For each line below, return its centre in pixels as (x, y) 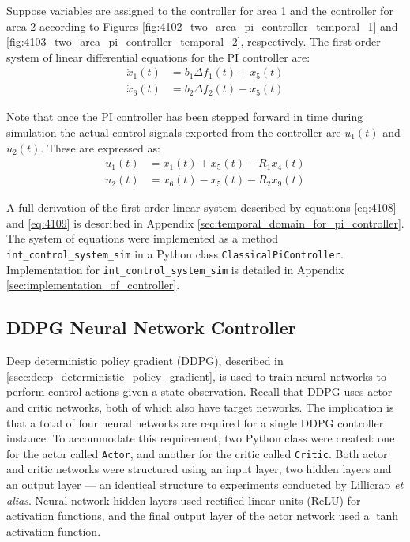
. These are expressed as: (100, 147)
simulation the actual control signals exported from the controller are (174, 132)
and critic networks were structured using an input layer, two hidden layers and (199, 469)
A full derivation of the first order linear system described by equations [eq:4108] (201, 207)
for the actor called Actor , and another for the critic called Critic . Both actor (197, 453)
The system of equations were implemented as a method (143, 238)
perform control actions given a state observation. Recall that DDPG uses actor (199, 391)
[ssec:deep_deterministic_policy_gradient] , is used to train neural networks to (196, 376)
